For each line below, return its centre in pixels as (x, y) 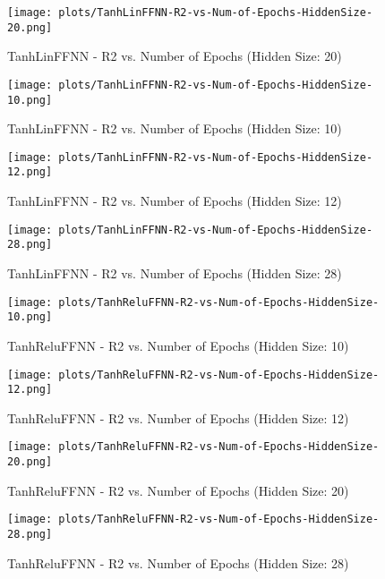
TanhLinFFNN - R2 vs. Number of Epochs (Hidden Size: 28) (175, 273)
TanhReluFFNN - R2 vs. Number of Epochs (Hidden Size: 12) (178, 417)
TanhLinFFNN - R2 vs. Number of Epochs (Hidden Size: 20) (175, 56)
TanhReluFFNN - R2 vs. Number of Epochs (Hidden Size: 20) (178, 490)
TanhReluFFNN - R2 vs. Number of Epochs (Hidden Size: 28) (178, 562)
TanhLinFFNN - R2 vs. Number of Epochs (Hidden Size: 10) (175, 128)
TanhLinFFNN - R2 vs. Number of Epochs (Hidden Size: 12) (175, 201)
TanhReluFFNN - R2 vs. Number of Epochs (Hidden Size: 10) (178, 345)
